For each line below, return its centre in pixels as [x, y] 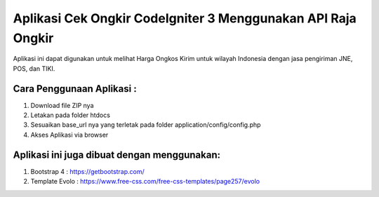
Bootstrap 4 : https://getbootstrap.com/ [88, 171]
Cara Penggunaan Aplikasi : [75, 89]
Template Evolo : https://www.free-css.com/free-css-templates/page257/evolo [145, 182]
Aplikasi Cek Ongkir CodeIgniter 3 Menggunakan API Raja [185, 18]
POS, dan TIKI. [34, 68]
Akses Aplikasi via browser [69, 135]
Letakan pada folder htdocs [70, 115]
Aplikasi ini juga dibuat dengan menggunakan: [117, 155]
